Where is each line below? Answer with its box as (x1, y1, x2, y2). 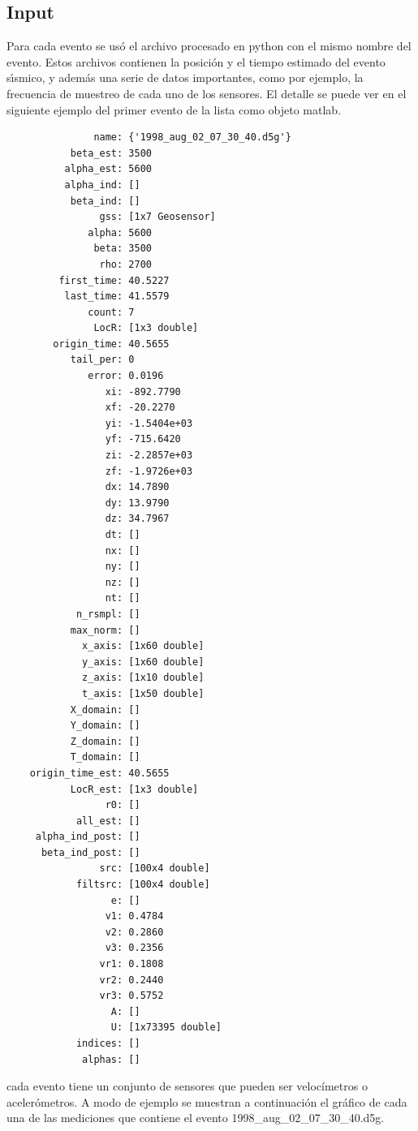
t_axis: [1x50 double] (82, 687, 205, 699)
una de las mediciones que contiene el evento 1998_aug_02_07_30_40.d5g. (6, 1109, 385, 1126)
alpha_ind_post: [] (35, 831, 140, 843)
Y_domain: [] (70, 720, 140, 732)
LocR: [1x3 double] (93, 322, 199, 334)
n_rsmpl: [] (75, 608, 140, 620)
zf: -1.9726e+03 (105, 465, 193, 477)
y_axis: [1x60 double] (82, 656, 205, 668)
